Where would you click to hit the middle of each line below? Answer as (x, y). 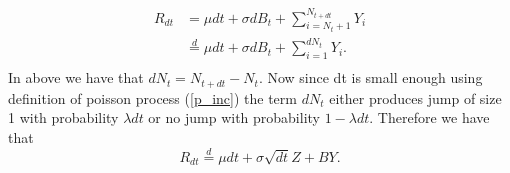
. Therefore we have (429, 117)
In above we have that (76, 77)
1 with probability (63, 117)
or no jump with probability (234, 117)
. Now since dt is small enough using (370, 77)
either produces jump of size (415, 97)
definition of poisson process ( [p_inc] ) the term (152, 97)
